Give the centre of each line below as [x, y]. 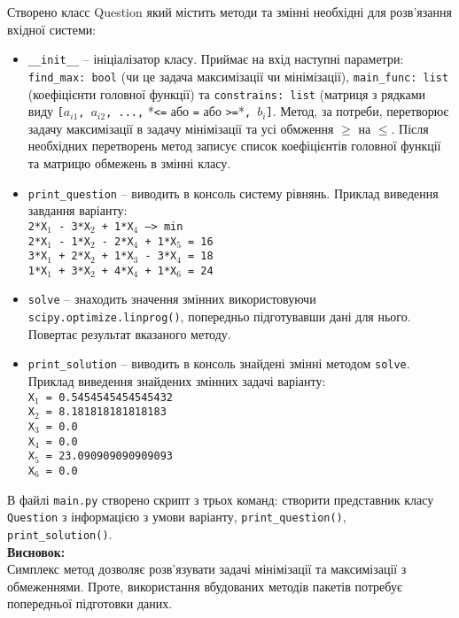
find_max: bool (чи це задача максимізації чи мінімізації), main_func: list [238, 76]
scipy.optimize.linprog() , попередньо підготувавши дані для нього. [219, 317]
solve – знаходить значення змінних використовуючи [172, 299]
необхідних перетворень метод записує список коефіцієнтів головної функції [234, 146]
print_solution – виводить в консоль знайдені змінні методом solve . [219, 363]
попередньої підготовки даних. [90, 603]
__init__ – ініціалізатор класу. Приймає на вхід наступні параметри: [216, 59]
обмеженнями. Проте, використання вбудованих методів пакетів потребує [205, 586]
